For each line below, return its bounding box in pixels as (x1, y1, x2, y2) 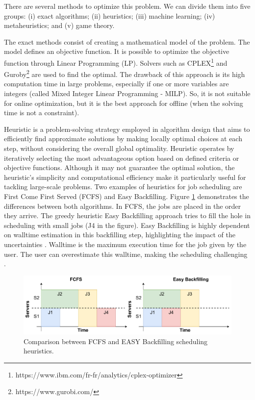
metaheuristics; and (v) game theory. (4, 20, 115, 30)
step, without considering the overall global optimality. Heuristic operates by (4, 143, 234, 153)
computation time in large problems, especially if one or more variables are (4, 78, 229, 89)
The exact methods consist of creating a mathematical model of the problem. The (4, 36, 250, 47)
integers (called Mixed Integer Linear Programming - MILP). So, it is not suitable (4, 88, 251, 99)
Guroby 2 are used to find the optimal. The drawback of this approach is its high (4, 68, 245, 79)
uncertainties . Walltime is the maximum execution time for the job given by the (4, 239, 247, 249)
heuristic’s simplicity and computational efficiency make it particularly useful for (4, 172, 246, 182)
